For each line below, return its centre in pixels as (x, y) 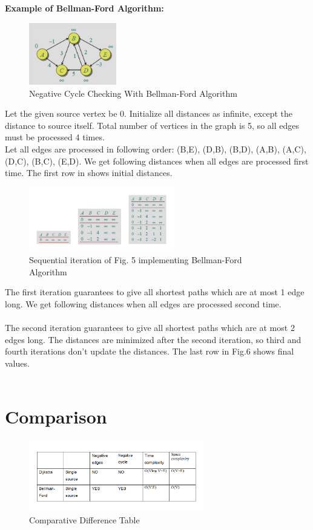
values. (17, 363)
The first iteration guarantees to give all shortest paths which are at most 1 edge (155, 292)
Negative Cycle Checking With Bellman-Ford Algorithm (133, 93)
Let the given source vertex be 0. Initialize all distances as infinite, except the (149, 113)
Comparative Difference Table (84, 519)
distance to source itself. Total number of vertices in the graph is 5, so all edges (152, 125)
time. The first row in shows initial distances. (89, 173)
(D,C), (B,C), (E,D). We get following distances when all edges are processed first (157, 161)
